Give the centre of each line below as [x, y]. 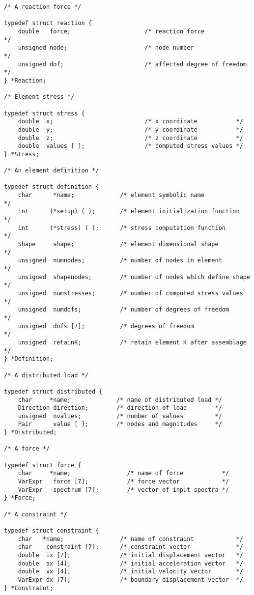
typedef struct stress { [44, 113]
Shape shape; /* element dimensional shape [118, 244]
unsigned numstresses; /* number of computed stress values [130, 293]
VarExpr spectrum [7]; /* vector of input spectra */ [124, 490]
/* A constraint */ [36, 514]
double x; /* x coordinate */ [130, 122]
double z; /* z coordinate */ [130, 138]
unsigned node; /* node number [106, 48]
